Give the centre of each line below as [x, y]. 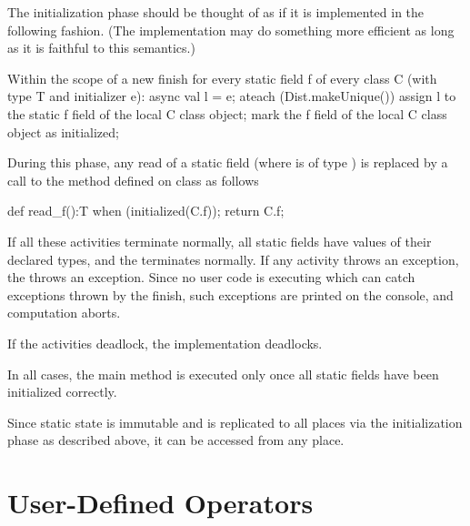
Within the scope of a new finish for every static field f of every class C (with [222, 78]
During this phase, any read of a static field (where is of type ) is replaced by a [228, 162]
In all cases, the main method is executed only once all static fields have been [223, 374]
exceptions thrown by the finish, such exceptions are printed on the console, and [230, 294]
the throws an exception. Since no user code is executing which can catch [211, 277]
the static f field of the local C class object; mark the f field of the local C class [227, 113]
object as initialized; [63, 131]
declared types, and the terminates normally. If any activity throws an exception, [233, 259]
